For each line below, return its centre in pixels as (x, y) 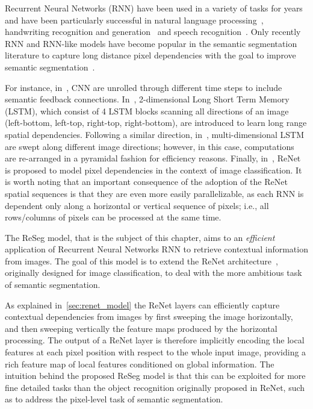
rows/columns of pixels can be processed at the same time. (113, 217)
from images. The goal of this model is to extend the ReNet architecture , (141, 261)
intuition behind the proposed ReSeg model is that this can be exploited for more (155, 376)
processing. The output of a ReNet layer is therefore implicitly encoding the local (155, 340)
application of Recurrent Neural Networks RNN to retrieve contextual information (156, 249)
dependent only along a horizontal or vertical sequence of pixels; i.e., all (137, 205)
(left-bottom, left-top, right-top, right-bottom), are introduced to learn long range (156, 123)
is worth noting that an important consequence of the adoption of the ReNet (146, 182)
